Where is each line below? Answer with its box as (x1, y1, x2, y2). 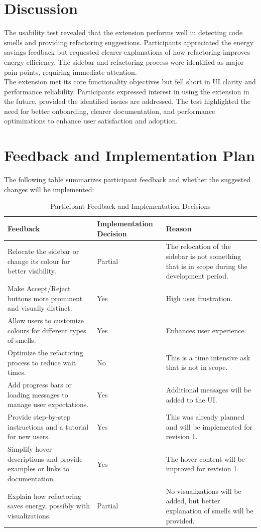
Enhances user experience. (166, 325, 246, 335)
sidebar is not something (166, 251, 241, 261)
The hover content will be (166, 453, 245, 464)
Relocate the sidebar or (8, 246, 79, 256)
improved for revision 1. (166, 463, 239, 474)
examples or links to (8, 463, 70, 474)
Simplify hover (8, 444, 52, 454)
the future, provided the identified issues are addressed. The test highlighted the (4, 96, 251, 106)
